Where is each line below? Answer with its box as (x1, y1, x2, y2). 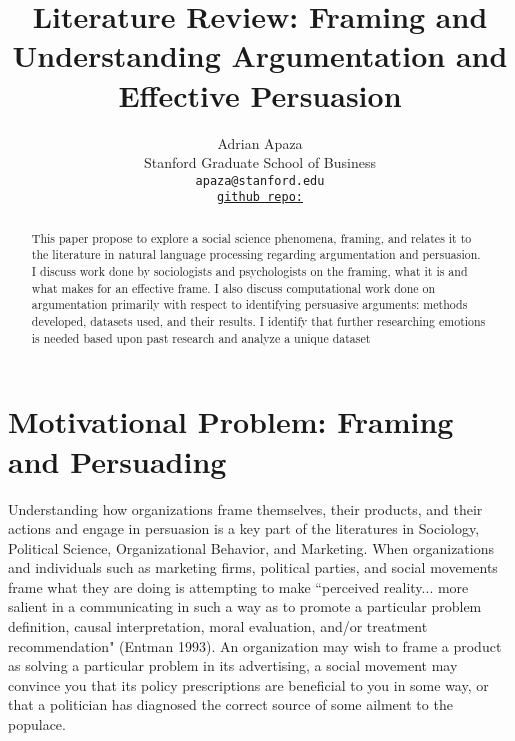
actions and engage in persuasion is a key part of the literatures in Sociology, (8, 518, 480, 539)
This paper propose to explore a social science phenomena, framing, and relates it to (31, 229, 472, 246)
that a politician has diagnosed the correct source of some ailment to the (8, 694, 453, 715)
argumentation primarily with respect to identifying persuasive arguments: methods (31, 296, 468, 313)
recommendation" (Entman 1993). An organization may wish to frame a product (8, 635, 502, 656)
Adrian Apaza (217, 132, 303, 153)
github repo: (217, 190, 303, 205)
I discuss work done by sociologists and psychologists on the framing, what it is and (31, 263, 468, 280)
